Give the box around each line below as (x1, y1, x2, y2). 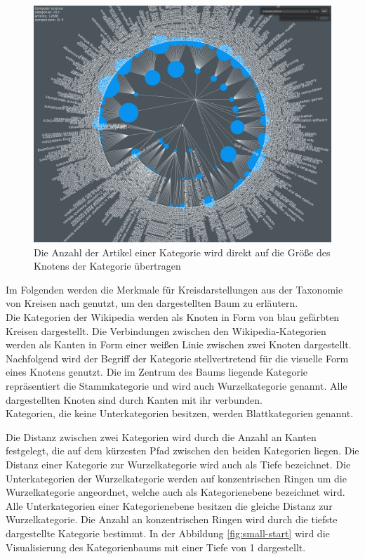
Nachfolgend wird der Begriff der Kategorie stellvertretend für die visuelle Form (6, 350, 349, 365)
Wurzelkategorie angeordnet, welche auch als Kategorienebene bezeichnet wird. (6, 485, 345, 499)
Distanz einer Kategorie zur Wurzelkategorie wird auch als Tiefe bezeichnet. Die (6, 456, 351, 471)
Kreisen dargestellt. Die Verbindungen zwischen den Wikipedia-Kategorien (6, 323, 326, 338)
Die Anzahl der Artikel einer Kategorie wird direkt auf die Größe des (34, 244, 331, 259)
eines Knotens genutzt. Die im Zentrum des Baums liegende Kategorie (6, 364, 308, 379)
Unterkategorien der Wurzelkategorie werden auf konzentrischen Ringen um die (6, 471, 347, 485)
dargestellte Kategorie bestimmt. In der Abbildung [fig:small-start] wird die (6, 525, 330, 540)
